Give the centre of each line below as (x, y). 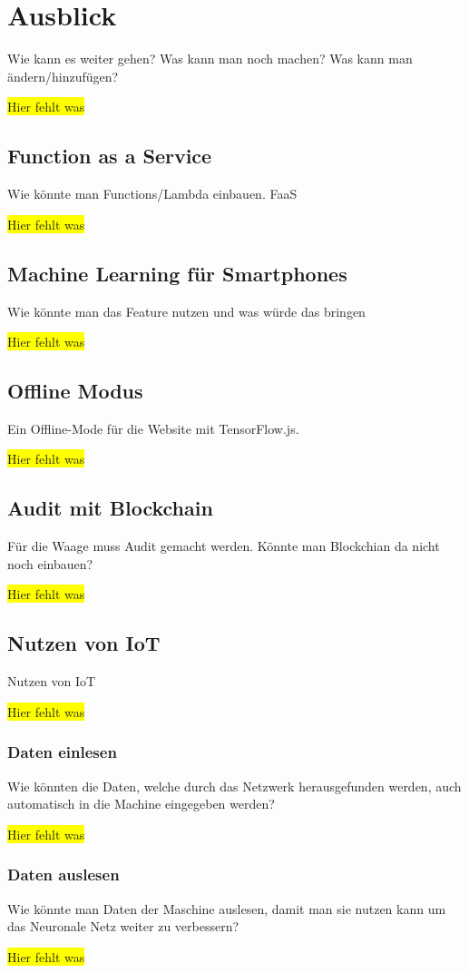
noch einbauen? (50, 563)
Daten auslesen (64, 875)
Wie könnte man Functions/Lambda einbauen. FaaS (152, 194)
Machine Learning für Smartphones (177, 273)
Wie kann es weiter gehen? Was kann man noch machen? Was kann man (210, 59)
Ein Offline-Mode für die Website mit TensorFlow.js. (153, 428)
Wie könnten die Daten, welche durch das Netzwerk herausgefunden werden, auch (234, 786)
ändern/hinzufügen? (63, 76)
